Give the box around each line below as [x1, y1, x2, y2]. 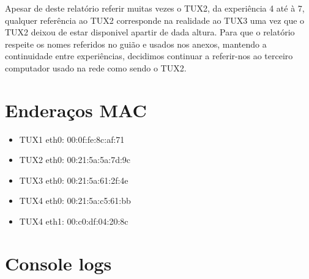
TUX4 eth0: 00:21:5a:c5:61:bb [19, 194, 131, 207]
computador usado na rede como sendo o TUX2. [5, 61, 187, 74]
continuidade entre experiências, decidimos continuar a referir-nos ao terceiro [5, 49, 293, 62]
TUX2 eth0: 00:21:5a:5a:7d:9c [19, 153, 131, 166]
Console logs [5, 250, 112, 275]
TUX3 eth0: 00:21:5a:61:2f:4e [19, 173, 128, 186]
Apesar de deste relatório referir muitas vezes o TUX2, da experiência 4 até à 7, [5, 2, 305, 14]
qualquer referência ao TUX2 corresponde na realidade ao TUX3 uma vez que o [5, 13, 305, 26]
